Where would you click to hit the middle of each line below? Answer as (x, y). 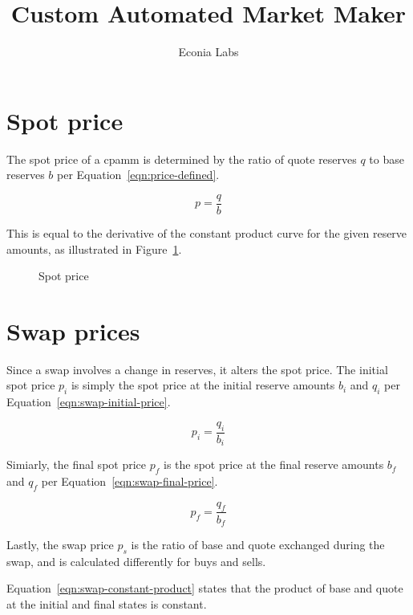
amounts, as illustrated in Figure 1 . (94, 248)
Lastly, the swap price (60, 544)
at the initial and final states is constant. (107, 603)
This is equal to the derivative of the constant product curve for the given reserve (207, 232)
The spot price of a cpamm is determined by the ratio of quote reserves (182, 159)
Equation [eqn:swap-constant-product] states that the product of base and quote (205, 588)
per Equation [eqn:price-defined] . (138, 175)
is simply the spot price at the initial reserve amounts (203, 385)
